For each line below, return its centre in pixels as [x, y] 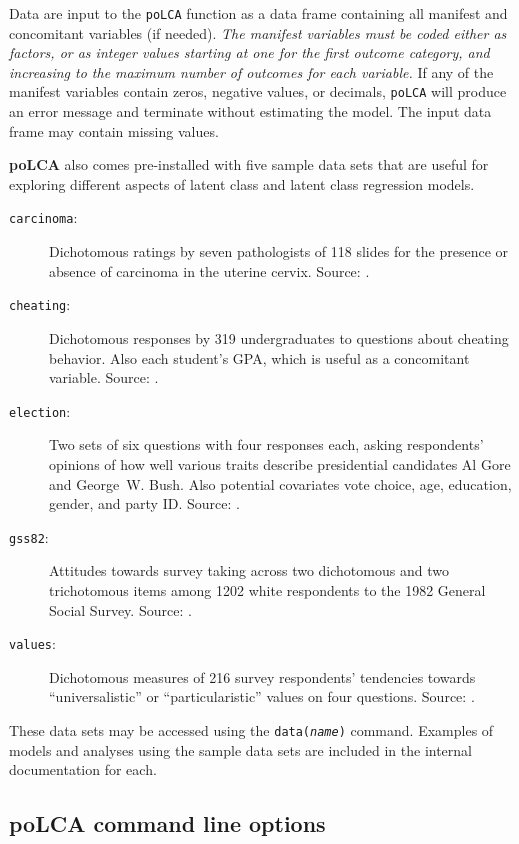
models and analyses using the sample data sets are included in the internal [240, 749]
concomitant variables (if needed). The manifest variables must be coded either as [258, 32]
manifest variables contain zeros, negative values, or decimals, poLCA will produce [258, 91]
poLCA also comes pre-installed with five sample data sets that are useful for [249, 164]
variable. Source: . [104, 377]
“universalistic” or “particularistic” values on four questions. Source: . [262, 696]
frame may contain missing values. [114, 130]
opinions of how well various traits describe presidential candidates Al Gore [280, 464]
